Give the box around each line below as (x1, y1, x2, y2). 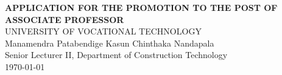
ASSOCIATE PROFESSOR (5, 13, 124, 25)
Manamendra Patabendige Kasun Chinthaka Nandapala (5, 36, 214, 49)
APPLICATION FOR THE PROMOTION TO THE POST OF (5, 1, 278, 13)
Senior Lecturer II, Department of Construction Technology (5, 48, 228, 61)
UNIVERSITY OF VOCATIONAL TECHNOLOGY (5, 25, 202, 37)
